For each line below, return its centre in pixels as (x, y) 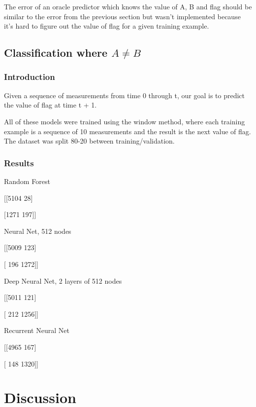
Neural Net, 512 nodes (38, 231)
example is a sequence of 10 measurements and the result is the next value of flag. (128, 131)
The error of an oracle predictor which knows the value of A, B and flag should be (128, 6)
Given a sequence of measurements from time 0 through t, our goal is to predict (125, 95)
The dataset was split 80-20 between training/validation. (89, 141)
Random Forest (27, 181)
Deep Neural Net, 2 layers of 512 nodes (63, 280)
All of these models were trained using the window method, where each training (125, 121)
